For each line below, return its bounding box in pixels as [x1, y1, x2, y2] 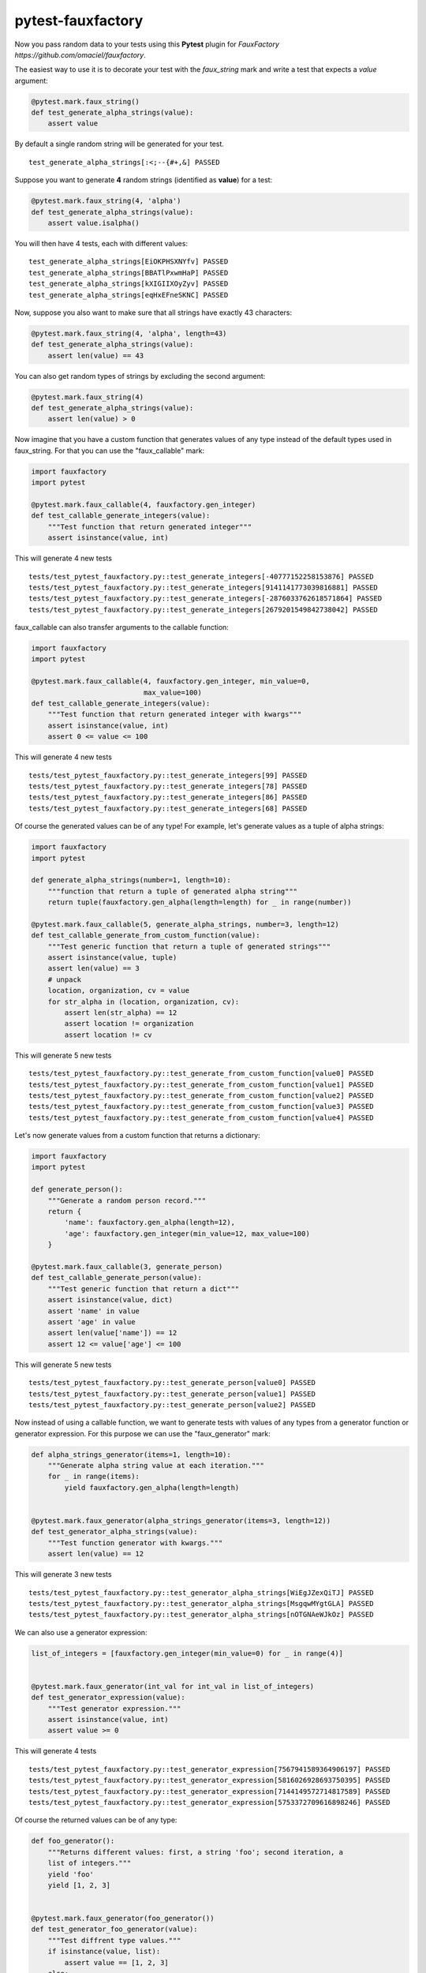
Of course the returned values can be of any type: [14, 1815, 177, 1825]
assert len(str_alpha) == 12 [64, 1009, 177, 1017]
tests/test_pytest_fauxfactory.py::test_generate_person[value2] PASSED [28, 1400, 316, 1409]
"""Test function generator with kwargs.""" [47, 1538, 223, 1547]
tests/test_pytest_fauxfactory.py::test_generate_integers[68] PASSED [28, 803, 308, 813]
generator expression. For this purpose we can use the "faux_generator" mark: [14, 1428, 271, 1438]
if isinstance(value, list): [47, 1947, 161, 1956]
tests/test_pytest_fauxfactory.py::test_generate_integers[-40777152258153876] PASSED [28, 572, 374, 581]
